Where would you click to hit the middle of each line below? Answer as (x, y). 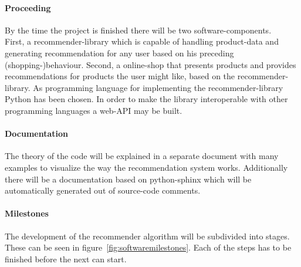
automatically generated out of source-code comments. (103, 190)
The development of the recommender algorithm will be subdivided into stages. (147, 236)
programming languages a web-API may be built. (94, 110)
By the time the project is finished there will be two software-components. (138, 30)
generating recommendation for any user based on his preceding (119, 53)
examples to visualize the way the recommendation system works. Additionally (146, 167)
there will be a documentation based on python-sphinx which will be (128, 179)
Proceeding (28, 7)
